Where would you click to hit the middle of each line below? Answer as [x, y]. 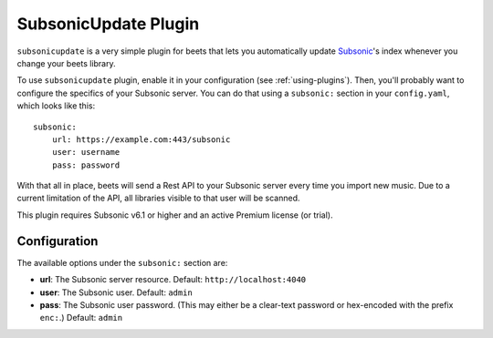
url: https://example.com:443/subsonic [141, 139]
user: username [86, 152]
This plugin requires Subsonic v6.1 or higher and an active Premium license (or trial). [175, 215]
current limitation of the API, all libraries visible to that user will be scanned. [158, 198]
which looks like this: [56, 106]
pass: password [86, 165]
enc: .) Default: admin [81, 318]
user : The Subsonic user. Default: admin [116, 292]
